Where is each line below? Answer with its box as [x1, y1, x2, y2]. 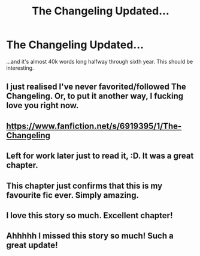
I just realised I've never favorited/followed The [6, 82, 187, 92]
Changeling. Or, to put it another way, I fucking [6, 91, 184, 102]
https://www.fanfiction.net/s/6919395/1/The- [6, 121, 182, 131]
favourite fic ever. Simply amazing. [6, 190, 140, 200]
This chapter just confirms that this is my [6, 180, 163, 190]
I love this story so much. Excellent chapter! [6, 210, 173, 221]
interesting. [6, 64, 34, 72]
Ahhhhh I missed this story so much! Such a [6, 231, 174, 241]
